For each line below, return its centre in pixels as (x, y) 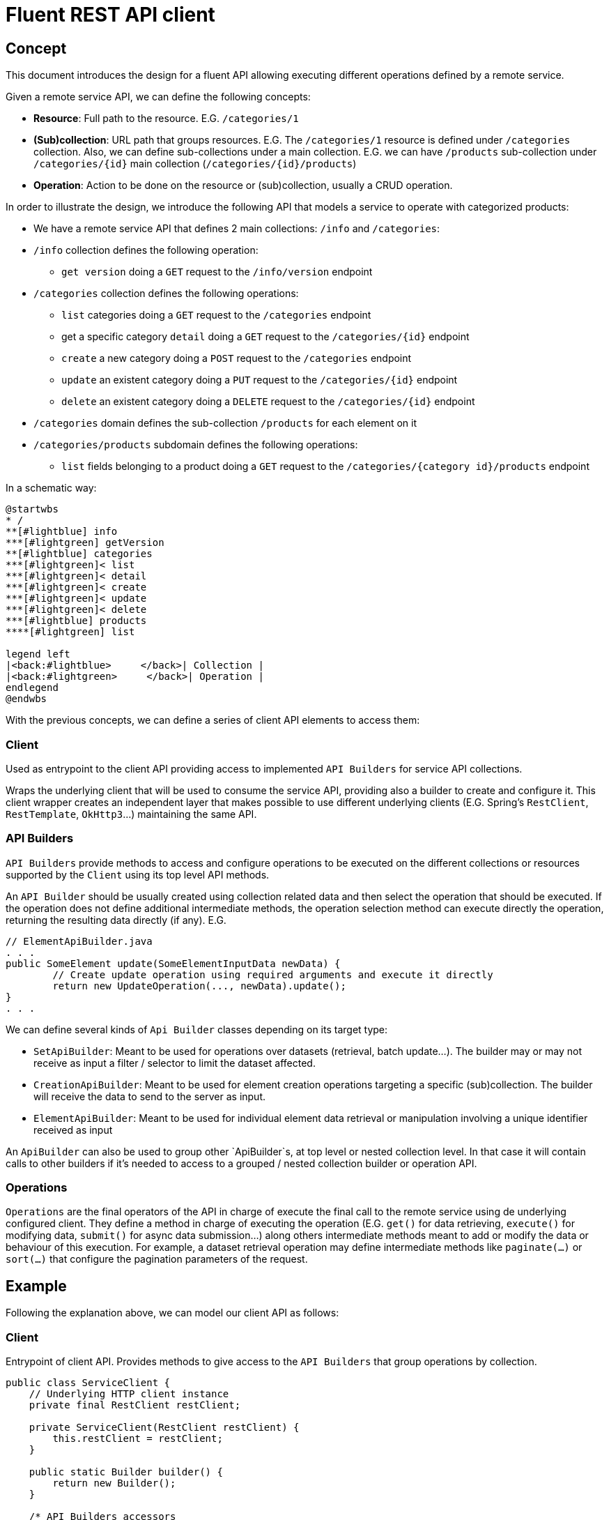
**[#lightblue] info (62, 532)
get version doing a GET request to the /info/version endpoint (217, 272)
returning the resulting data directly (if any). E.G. (116, 920)
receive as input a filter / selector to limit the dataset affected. (175, 1063)
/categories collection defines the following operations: (166, 294)
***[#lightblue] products (76, 621)
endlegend (32, 688)
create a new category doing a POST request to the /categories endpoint (237, 358)
